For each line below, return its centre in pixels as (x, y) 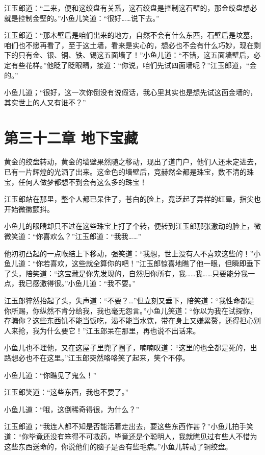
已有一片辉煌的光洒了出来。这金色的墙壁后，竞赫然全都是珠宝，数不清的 (125, 172)
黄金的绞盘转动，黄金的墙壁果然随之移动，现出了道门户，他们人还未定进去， (132, 162)
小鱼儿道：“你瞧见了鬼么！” (50, 375)
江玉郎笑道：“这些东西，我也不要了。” (67, 392)
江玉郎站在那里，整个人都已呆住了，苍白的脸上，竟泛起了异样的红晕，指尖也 (132, 199)
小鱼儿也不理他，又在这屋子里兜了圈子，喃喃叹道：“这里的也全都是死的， (127, 348)
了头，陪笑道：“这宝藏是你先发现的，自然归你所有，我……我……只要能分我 (126, 273)
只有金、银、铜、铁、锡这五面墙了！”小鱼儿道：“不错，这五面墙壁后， (136, 55)
